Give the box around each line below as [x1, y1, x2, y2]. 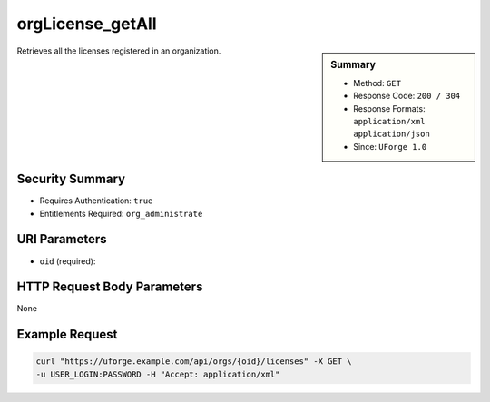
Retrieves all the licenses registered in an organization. [16, 45, 221, 56]
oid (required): [39, 255, 96, 267]
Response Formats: [353, 103, 426, 113]
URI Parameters [16, 231, 108, 247]
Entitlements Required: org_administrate [39, 208, 203, 219]
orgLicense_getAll [16, 14, 157, 34]
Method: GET [353, 77, 401, 88]
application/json [353, 129, 430, 140]
